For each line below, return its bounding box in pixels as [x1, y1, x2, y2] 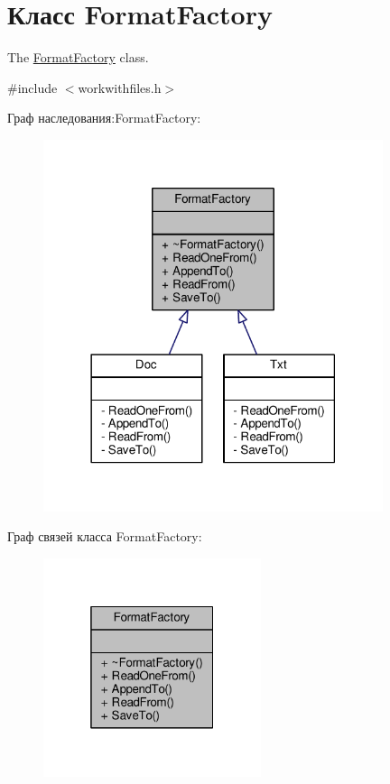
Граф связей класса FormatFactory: [7, 527, 202, 546]
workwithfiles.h [78, 78, 162, 97]
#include [7, 78, 58, 97]
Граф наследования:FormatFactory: [7, 108, 201, 127]
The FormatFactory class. [7, 48, 149, 67]
